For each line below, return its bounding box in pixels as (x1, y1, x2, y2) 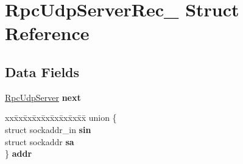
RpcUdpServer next (5, 91, 81, 103)
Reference (5, 21, 90, 46)
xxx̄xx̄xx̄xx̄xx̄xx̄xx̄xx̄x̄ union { (5, 111, 117, 124)
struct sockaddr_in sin (5, 123, 91, 135)
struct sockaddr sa (5, 135, 74, 148)
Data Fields (5, 62, 80, 81)
